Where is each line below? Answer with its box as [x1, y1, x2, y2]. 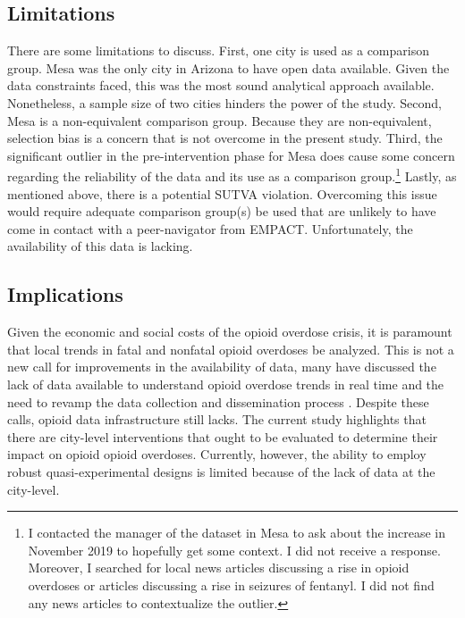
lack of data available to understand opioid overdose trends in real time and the [7, 374, 444, 393]
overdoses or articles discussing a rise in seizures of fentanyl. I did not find [28, 575, 435, 594]
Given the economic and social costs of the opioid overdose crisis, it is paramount [7, 322, 452, 341]
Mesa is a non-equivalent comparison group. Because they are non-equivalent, [7, 111, 432, 129]
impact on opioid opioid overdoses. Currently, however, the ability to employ [7, 445, 427, 463]
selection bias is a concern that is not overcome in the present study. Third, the [7, 129, 443, 147]
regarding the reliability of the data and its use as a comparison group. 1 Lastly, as [7, 164, 457, 186]
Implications [7, 280, 123, 308]
